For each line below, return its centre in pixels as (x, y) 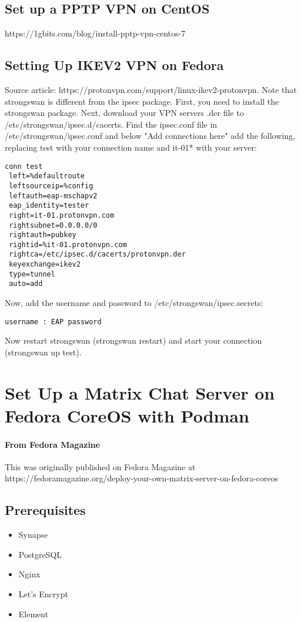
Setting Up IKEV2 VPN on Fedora (114, 65)
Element (34, 613)
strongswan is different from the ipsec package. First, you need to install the (142, 101)
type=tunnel (32, 274)
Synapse (33, 535)
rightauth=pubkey (43, 235)
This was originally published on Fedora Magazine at (100, 466)
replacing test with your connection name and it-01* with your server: (131, 147)
